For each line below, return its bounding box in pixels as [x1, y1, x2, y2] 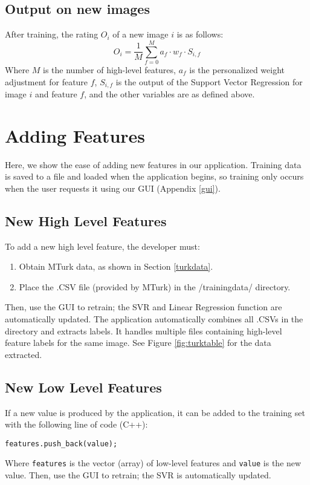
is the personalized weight [189, 63, 285, 76]
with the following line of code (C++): [5, 418, 148, 431]
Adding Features [5, 123, 146, 148]
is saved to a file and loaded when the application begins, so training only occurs [5, 170, 304, 183]
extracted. [5, 348, 42, 360]
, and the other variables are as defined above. [84, 87, 255, 100]
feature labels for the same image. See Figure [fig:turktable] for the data [5, 336, 271, 349]
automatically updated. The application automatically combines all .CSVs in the [5, 313, 303, 325]
